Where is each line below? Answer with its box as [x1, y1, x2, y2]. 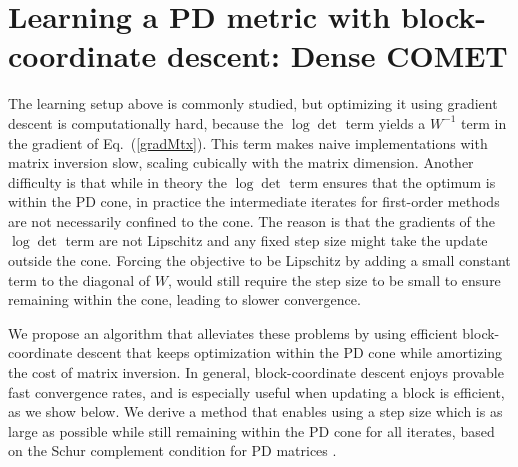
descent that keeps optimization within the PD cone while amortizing [76, 342, 503, 363]
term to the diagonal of [8, 269, 150, 290]
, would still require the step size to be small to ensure [167, 269, 501, 290]
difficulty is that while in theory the [8, 171, 228, 192]
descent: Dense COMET [167, 35, 508, 76]
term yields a [345, 112, 426, 133]
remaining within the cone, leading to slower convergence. [8, 289, 361, 310]
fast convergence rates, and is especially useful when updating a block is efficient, [8, 381, 505, 402]
